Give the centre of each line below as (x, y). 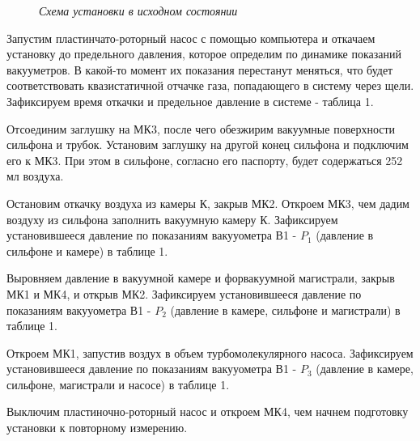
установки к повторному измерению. (97, 428)
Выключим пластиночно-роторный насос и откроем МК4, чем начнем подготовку (208, 411)
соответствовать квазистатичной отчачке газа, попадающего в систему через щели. (210, 85)
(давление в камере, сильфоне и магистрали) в (285, 310)
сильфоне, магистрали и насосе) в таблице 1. (118, 384)
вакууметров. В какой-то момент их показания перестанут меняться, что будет (200, 69)
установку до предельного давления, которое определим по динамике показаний (204, 54)
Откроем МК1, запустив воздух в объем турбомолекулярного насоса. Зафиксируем (210, 352)
